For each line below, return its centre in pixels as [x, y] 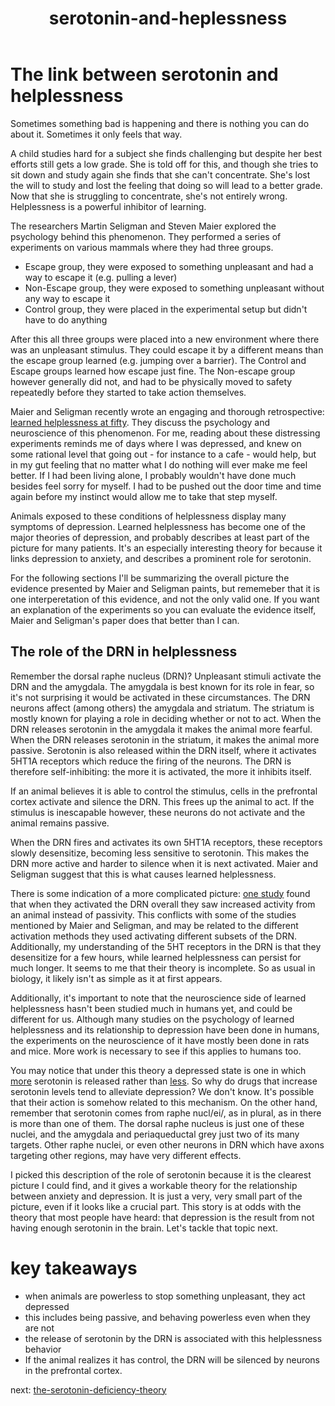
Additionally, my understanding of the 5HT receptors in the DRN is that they [166, 946]
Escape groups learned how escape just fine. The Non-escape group [153, 371]
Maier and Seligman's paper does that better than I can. [125, 620]
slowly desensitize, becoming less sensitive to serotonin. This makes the [160, 853]
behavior [43, 1349]
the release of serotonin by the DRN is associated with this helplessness [173, 1338]
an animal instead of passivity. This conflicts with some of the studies [153, 914]
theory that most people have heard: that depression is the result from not [162, 1217]
